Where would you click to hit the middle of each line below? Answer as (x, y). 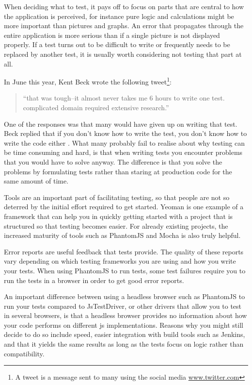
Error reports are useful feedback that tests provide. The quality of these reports (124, 251)
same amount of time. (36, 181)
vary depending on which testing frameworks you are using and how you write (120, 261)
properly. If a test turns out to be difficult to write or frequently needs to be (117, 44)
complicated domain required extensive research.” (96, 107)
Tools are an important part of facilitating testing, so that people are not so (117, 197)
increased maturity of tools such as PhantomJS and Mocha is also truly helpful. (122, 235)
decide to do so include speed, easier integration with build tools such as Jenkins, (125, 334)
